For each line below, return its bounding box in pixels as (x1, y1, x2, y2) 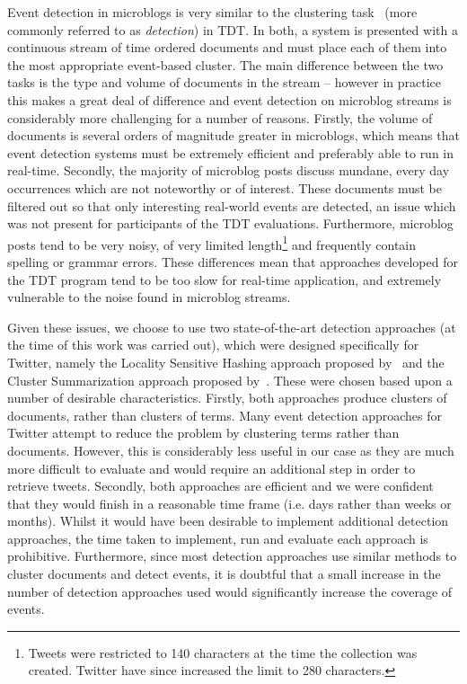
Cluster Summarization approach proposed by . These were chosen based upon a (7, 370, 453, 389)
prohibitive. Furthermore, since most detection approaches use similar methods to (7, 546, 457, 565)
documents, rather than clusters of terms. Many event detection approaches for (7, 405, 442, 424)
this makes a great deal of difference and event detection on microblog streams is (7, 90, 452, 109)
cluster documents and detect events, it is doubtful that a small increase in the (7, 564, 441, 583)
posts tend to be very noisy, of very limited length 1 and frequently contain (7, 232, 417, 253)
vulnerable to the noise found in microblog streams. (7, 288, 291, 306)
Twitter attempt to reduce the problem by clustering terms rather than (7, 423, 400, 442)
